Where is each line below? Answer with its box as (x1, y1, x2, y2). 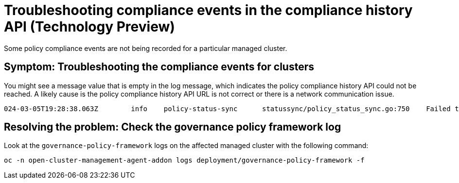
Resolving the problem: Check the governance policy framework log (4, 121, 341, 133)
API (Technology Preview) (4, 18, 175, 35)
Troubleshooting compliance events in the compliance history (4, 2, 413, 18)
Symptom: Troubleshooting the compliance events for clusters (4, 61, 314, 73)
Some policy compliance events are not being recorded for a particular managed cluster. (4, 44, 287, 52)
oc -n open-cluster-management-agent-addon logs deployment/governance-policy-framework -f (4, 156, 365, 165)
